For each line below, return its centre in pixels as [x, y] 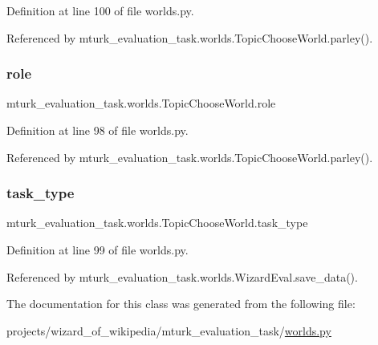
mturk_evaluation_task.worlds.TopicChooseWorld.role [141, 103]
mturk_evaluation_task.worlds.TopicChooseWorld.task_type [157, 223]
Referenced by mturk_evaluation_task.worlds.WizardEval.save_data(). [182, 276]
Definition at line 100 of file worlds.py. [100, 10]
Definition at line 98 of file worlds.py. [98, 130]
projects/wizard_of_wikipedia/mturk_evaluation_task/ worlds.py [169, 330]
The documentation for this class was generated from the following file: [181, 304]
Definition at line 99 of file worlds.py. [98, 250]
